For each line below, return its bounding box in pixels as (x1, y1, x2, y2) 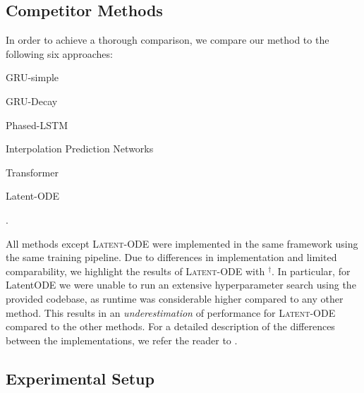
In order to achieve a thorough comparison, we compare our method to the (6, 32, 329, 47)
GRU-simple (6, 70, 59, 85)
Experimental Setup (6, 367, 154, 389)
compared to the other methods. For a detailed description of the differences (6, 319, 335, 334)
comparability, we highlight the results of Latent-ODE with (6, 263, 265, 278)
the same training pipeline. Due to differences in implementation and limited (6, 250, 337, 265)
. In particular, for (272, 263, 351, 278)
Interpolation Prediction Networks (6, 141, 154, 156)
